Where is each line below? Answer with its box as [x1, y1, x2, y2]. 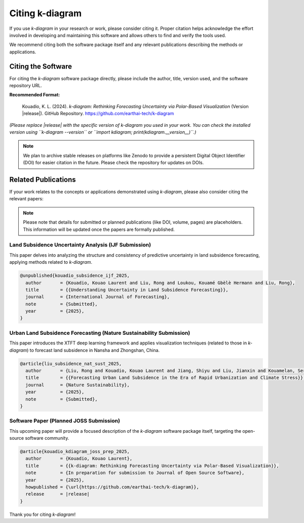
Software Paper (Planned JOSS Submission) [9, 417, 120, 425]
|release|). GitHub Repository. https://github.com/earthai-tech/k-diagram [22, 111, 174, 117]
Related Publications [9, 175, 76, 184]
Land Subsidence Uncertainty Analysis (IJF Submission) [9, 241, 151, 249]
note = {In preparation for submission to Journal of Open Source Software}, [25, 470, 245, 476]
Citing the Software [9, 62, 72, 71]
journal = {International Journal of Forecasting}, [25, 294, 170, 300]
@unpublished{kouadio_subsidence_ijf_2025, [20, 273, 130, 278]
